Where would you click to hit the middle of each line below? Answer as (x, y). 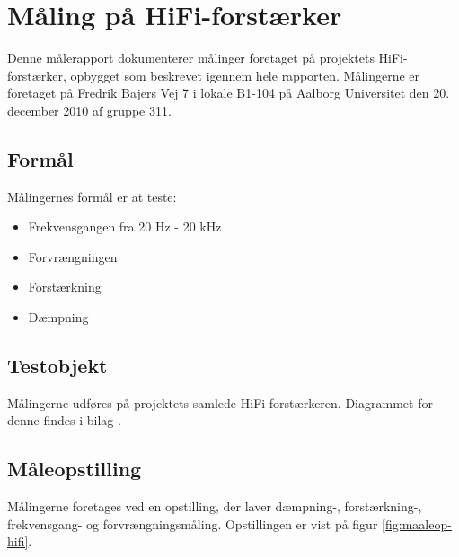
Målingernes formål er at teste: (92, 196)
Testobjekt (57, 366)
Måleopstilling (75, 469)
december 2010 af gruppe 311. (89, 110)
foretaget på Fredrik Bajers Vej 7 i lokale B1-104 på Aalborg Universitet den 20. (229, 93)
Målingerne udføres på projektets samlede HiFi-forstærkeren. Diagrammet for (220, 402)
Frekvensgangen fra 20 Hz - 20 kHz (125, 226)
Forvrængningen (73, 256)
